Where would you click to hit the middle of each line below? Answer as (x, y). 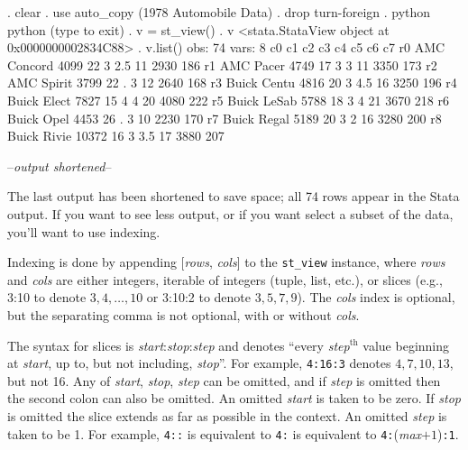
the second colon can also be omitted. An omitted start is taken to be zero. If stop (234, 398)
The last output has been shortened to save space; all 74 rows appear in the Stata (234, 196)
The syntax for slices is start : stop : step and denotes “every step (179, 345)
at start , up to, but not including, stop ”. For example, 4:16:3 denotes (199, 363)
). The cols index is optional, (376, 297)
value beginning (406, 345)
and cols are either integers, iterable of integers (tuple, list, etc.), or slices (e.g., (225, 279)
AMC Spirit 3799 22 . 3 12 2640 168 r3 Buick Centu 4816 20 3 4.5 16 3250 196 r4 (232, 83)
